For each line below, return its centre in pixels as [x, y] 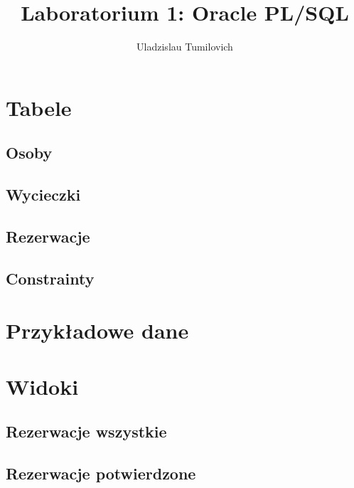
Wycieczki [43, 195]
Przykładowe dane [97, 330]
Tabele [39, 107]
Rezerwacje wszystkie [86, 431]
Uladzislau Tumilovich [185, 47]
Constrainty [50, 278]
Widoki [42, 386]
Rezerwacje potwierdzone [101, 473]
